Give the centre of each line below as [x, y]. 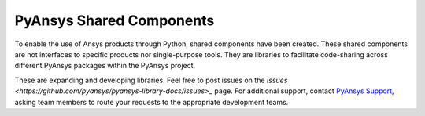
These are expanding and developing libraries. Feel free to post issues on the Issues [151, 80]
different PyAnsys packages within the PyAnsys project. [105, 66]
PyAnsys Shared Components [115, 20]
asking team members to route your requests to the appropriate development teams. [152, 102]
